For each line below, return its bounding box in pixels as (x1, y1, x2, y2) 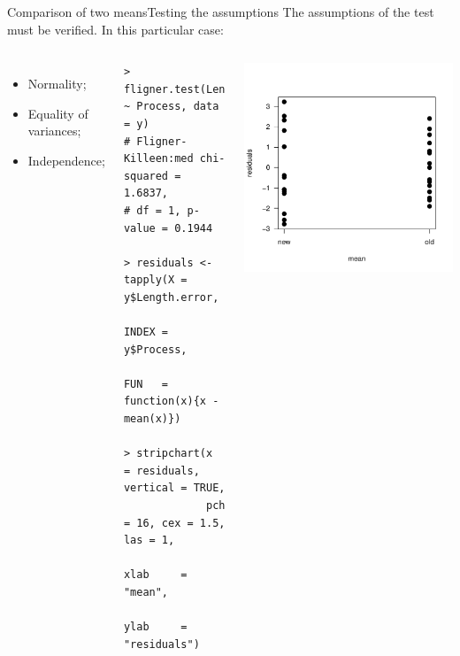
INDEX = (123, 326, 169, 339)
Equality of (27, 104, 88, 122)
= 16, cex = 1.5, (123, 516, 226, 529)
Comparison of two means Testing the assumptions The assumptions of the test (7, 3, 434, 20)
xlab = (123, 568, 188, 582)
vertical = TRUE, (123, 482, 226, 495)
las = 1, (123, 534, 175, 547)
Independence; (27, 150, 105, 169)
